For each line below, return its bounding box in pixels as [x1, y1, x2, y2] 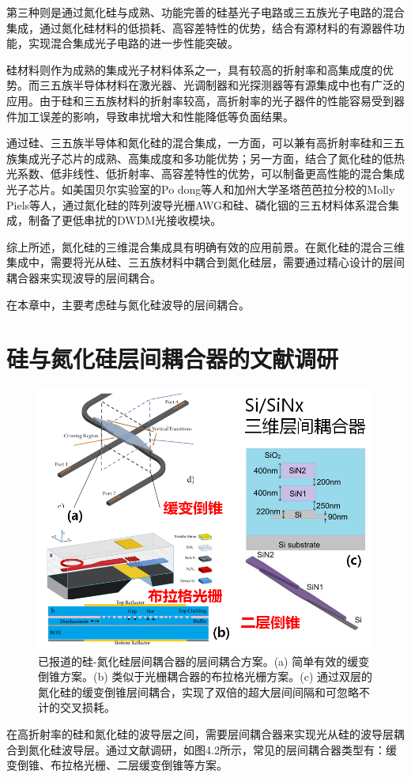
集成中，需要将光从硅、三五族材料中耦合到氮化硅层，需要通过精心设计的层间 [6, 254, 405, 270]
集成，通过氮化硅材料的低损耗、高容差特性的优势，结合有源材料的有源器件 [6, 19, 394, 36]
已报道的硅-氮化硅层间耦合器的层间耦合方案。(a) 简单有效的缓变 [38, 652, 370, 669]
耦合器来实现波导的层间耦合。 [6, 269, 161, 285]
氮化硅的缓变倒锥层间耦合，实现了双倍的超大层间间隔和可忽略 [38, 683, 359, 700]
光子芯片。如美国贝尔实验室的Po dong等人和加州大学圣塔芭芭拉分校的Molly [6, 180, 395, 197]
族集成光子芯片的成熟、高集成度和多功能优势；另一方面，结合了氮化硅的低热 [6, 149, 405, 166]
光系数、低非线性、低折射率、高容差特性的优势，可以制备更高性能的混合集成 [6, 165, 405, 182]
